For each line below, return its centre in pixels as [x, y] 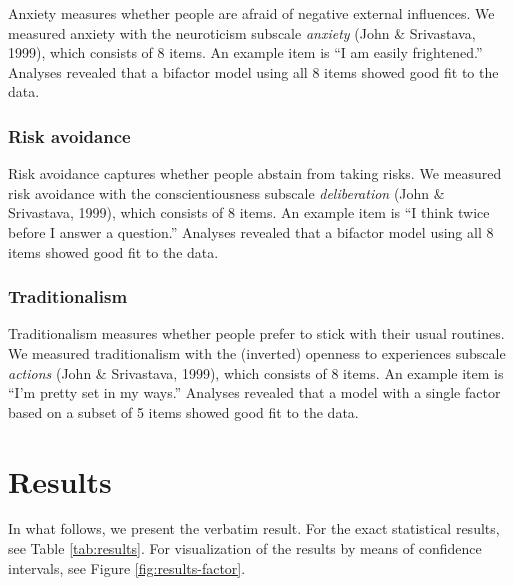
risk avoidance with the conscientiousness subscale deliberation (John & [226, 192]
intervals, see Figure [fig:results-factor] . [127, 567]
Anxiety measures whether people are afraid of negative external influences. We [251, 13]
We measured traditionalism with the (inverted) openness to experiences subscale [257, 352]
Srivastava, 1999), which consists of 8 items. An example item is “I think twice [249, 212]
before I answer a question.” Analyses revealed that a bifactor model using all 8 [251, 231]
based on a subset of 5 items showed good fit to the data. [183, 411]
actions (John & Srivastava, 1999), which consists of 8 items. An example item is [256, 372]
